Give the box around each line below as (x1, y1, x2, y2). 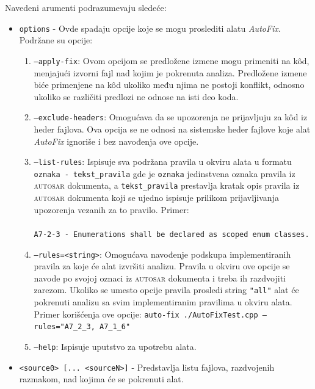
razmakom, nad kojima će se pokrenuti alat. (19, 373, 184, 385)
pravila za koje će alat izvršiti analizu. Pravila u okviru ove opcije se (34, 260, 290, 272)
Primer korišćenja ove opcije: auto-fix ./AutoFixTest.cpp (34, 307, 258, 320)
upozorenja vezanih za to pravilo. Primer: (34, 203, 189, 216)
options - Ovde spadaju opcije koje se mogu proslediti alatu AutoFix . (19, 21, 281, 34)
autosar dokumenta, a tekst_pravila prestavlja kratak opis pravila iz (34, 179, 300, 192)
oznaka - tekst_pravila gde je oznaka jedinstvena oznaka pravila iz (34, 167, 295, 180)
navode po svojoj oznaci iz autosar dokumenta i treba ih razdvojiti (34, 271, 286, 284)
